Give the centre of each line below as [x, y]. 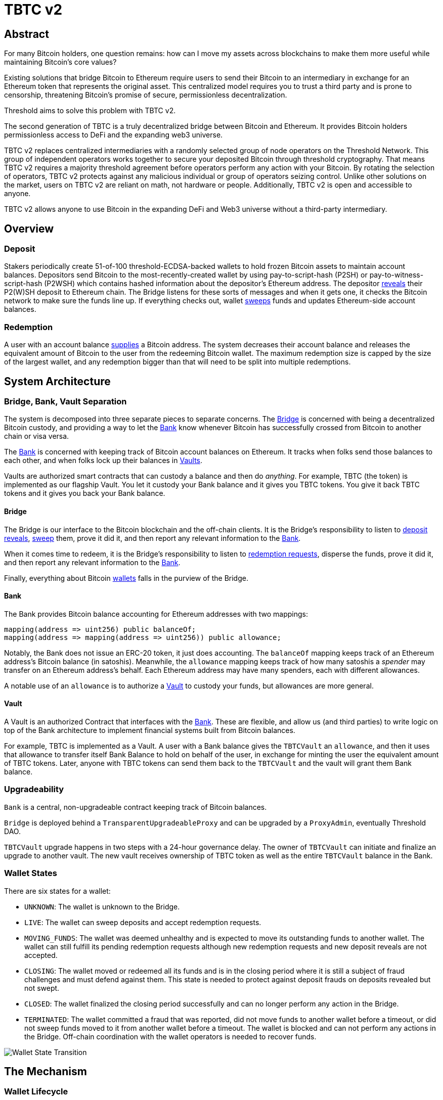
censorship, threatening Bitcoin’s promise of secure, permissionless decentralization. [146, 95]
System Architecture [57, 381]
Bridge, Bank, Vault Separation [65, 401]
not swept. [42, 988]
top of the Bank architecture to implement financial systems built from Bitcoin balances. [150, 730]
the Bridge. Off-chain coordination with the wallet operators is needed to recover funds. [170, 1036]
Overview [29, 228]
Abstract [27, 34]
